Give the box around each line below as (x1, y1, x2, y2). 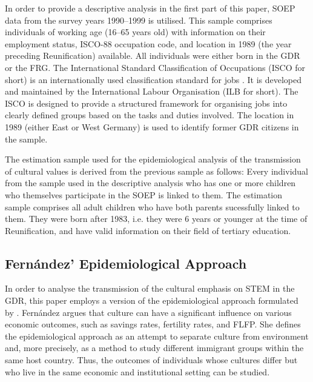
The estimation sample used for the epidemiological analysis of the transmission (5, 153, 301, 166)
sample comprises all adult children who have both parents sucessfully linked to (5, 200, 300, 213)
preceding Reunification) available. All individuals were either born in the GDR (5, 49, 300, 62)
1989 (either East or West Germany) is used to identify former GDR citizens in (5, 120, 299, 133)
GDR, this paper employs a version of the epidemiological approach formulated (5, 294, 298, 307)
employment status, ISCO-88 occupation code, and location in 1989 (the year (5, 37, 292, 50)
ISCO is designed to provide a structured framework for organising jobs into (5, 96, 288, 109)
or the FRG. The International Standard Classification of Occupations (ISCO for (5, 61, 305, 73)
